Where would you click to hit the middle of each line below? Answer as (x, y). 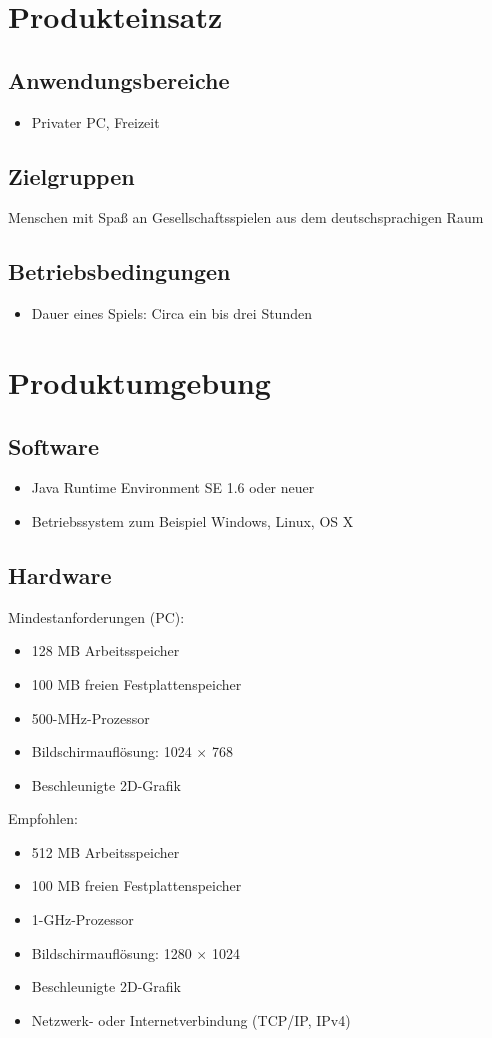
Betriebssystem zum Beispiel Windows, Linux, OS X (192, 520)
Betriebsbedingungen (119, 271)
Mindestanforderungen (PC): (96, 616)
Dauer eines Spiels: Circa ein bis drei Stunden (171, 313)
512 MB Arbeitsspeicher (105, 851)
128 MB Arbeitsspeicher (105, 650)
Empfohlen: (43, 818)
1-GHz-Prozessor (82, 919)
